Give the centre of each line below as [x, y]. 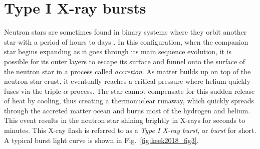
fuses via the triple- [34, 91]
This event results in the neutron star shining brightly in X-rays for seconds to [125, 120]
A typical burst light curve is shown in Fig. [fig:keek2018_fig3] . [101, 140]
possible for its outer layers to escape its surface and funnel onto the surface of [125, 61]
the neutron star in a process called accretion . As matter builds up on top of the [127, 71]
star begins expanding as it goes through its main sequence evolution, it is [118, 51]
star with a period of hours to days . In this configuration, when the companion [126, 41]
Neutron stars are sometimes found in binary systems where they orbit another [125, 32]
